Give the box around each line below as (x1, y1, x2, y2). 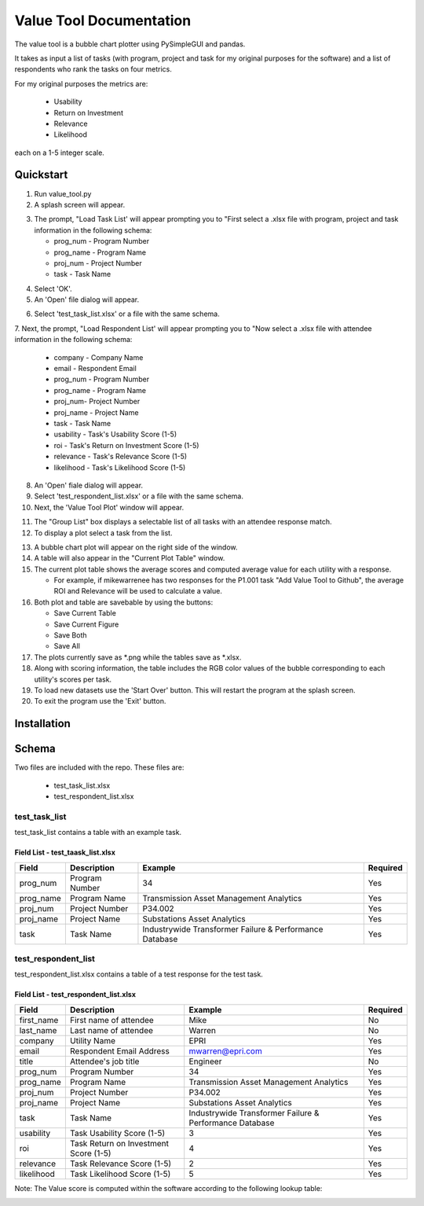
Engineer (188, 1056, 222, 1067)
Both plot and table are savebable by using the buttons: (34, 597, 214, 607)
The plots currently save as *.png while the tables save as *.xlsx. (34, 653, 242, 662)
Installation (14, 717, 71, 730)
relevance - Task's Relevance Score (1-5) (53, 452, 188, 461)
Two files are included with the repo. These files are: (14, 763, 185, 772)
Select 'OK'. (34, 284, 72, 293)
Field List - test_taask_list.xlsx (14, 848, 115, 857)
